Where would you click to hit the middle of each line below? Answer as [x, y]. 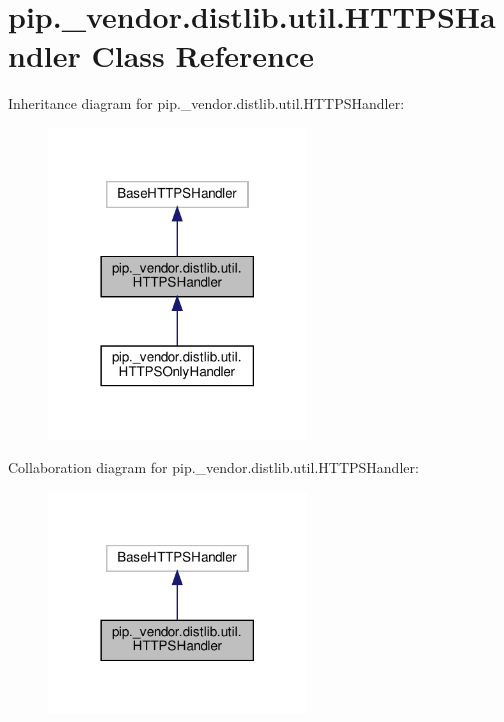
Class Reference [202, 55]
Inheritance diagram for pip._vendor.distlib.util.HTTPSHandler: [206, 103]
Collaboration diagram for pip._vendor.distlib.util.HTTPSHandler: [213, 467]
